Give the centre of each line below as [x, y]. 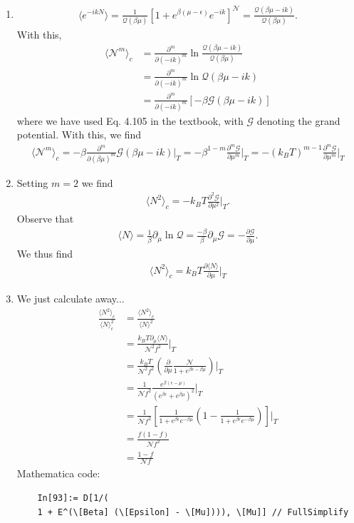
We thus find [45, 253]
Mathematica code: [58, 473]
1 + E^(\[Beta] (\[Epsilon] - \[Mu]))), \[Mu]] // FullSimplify [193, 512]
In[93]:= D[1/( [73, 498]
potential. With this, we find [79, 134]
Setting [32, 182]
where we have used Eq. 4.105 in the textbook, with [130, 120]
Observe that [45, 219]
